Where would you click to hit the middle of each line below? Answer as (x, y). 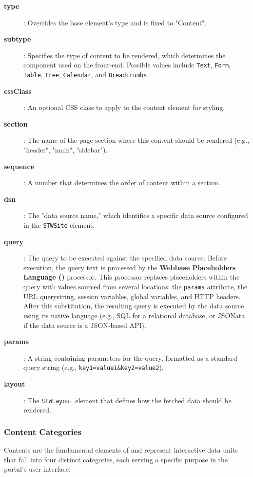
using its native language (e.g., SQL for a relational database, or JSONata (134, 315)
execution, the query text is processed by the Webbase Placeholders (130, 267)
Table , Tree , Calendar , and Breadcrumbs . (86, 75)
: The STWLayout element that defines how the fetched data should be (127, 400)
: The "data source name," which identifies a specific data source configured (136, 215)
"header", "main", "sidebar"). (66, 150)
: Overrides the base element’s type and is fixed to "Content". (115, 22)
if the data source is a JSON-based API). (85, 325)
